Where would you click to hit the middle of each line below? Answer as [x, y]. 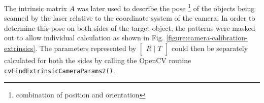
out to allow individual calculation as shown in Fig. [84, 38]
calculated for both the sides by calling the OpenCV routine [98, 60]
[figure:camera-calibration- [207, 38]
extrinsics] [20, 48]
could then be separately [210, 48]
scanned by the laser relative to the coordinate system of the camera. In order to [130, 18]
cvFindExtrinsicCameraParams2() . [60, 70]
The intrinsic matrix [36, 8]
